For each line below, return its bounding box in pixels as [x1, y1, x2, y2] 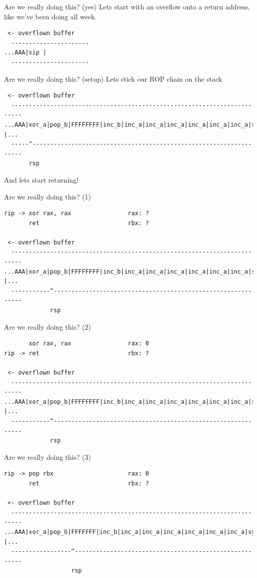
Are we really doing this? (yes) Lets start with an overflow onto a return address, [4, 1, 250, 11]
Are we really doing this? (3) [4, 451, 91, 462]
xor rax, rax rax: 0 [29, 340, 149, 347]
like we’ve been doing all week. [4, 11, 97, 21]
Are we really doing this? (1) [4, 191, 91, 201]
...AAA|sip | [4, 49, 46, 56]
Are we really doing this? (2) [4, 321, 91, 332]
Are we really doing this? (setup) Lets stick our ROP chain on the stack [4, 73, 222, 84]
